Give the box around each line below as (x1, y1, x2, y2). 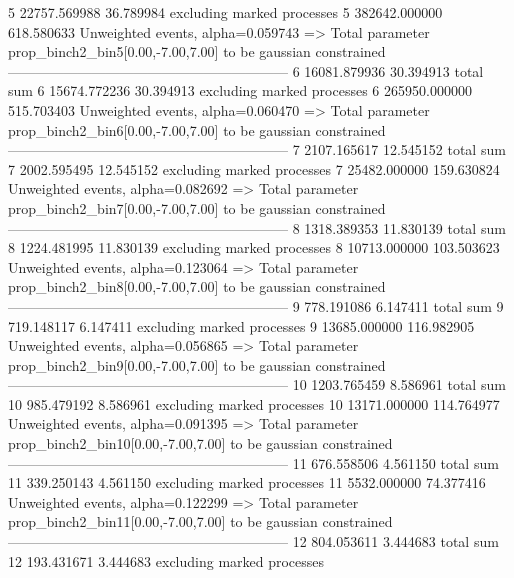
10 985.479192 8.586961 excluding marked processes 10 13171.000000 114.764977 (8, 393, 500, 414)
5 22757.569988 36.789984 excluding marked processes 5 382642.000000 (8, 2, 443, 22)
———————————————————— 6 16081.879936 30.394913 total (8, 60, 484, 81)
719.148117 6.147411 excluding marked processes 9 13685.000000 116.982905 (8, 315, 475, 336)
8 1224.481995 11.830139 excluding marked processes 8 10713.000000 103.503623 (8, 237, 500, 258)
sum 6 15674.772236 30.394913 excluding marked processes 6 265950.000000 (8, 80, 472, 101)
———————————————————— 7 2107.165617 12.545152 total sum (8, 139, 506, 160)
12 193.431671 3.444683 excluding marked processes (8, 550, 325, 571)
